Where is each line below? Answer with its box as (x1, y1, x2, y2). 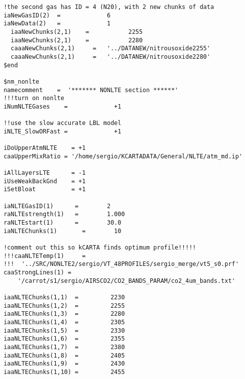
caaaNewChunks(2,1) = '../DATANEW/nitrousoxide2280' (10, 53, 211, 60)
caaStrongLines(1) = (3, 269, 72, 276)
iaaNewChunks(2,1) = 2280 (10, 36, 143, 44)
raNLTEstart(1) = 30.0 (3, 219, 122, 227)
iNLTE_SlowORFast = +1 (3, 127, 122, 135)
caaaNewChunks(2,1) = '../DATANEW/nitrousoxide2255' (10, 45, 211, 52)
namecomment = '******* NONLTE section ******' (3, 86, 178, 94)
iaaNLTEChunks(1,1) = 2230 (3, 293, 125, 301)
